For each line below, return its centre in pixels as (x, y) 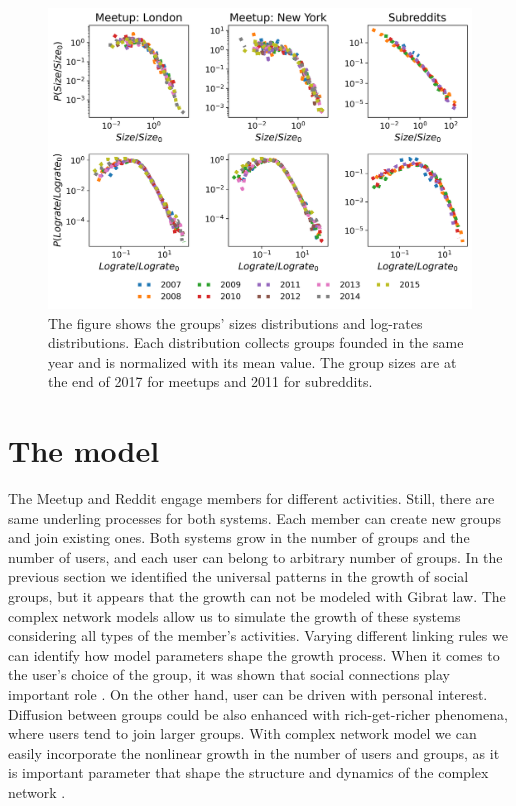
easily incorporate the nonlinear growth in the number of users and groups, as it (254, 752)
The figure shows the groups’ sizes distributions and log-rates (235, 322)
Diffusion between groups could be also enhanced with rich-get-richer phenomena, (258, 713)
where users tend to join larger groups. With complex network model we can (242, 733)
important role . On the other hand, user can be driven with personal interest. (248, 694)
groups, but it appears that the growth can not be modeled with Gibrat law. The (257, 596)
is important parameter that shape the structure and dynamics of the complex (248, 772)
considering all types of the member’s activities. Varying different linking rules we (258, 635)
